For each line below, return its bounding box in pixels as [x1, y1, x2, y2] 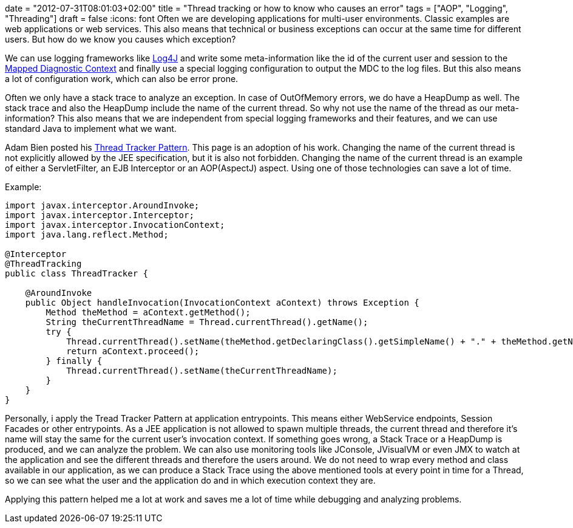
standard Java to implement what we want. [5, 123, 177, 134]
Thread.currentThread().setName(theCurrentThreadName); [66, 366, 337, 375]
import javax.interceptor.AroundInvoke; [5, 201, 200, 210]
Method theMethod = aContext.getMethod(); [46, 307, 251, 317]
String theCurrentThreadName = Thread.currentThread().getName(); [46, 317, 368, 327]
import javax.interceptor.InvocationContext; [5, 220, 225, 230]
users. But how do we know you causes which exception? [5, 34, 236, 44]
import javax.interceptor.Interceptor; [5, 210, 194, 220]
